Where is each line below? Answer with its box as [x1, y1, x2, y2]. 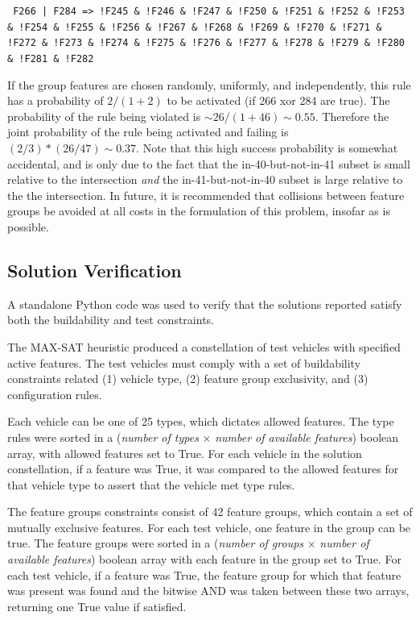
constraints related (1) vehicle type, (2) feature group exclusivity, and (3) [7, 370, 369, 387]
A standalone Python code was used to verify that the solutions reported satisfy [7, 295, 402, 312]
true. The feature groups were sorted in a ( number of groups [7, 535, 304, 551]
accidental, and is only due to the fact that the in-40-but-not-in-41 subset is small [7, 155, 410, 172]
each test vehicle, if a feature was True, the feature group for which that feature [7, 566, 401, 583]
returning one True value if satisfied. [7, 597, 187, 614]
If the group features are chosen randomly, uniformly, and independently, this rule [7, 76, 411, 93]
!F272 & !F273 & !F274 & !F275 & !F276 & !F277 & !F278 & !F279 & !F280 [7, 37, 405, 49]
